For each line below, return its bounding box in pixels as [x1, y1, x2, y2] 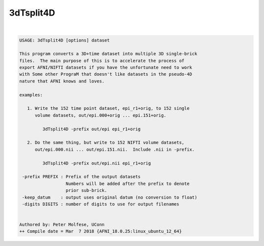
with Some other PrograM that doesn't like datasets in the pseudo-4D [19, 71, 193, 77]
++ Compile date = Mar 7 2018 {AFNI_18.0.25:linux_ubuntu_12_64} [19, 228, 182, 234]
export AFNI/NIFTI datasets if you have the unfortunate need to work [19, 65, 193, 70]
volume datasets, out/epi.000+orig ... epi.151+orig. [35, 112, 167, 118]
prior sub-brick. [66, 188, 108, 193]
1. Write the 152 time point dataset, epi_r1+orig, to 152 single [27, 105, 190, 111]
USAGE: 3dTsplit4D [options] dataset [19, 37, 110, 43]
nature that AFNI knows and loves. [19, 78, 105, 84]
